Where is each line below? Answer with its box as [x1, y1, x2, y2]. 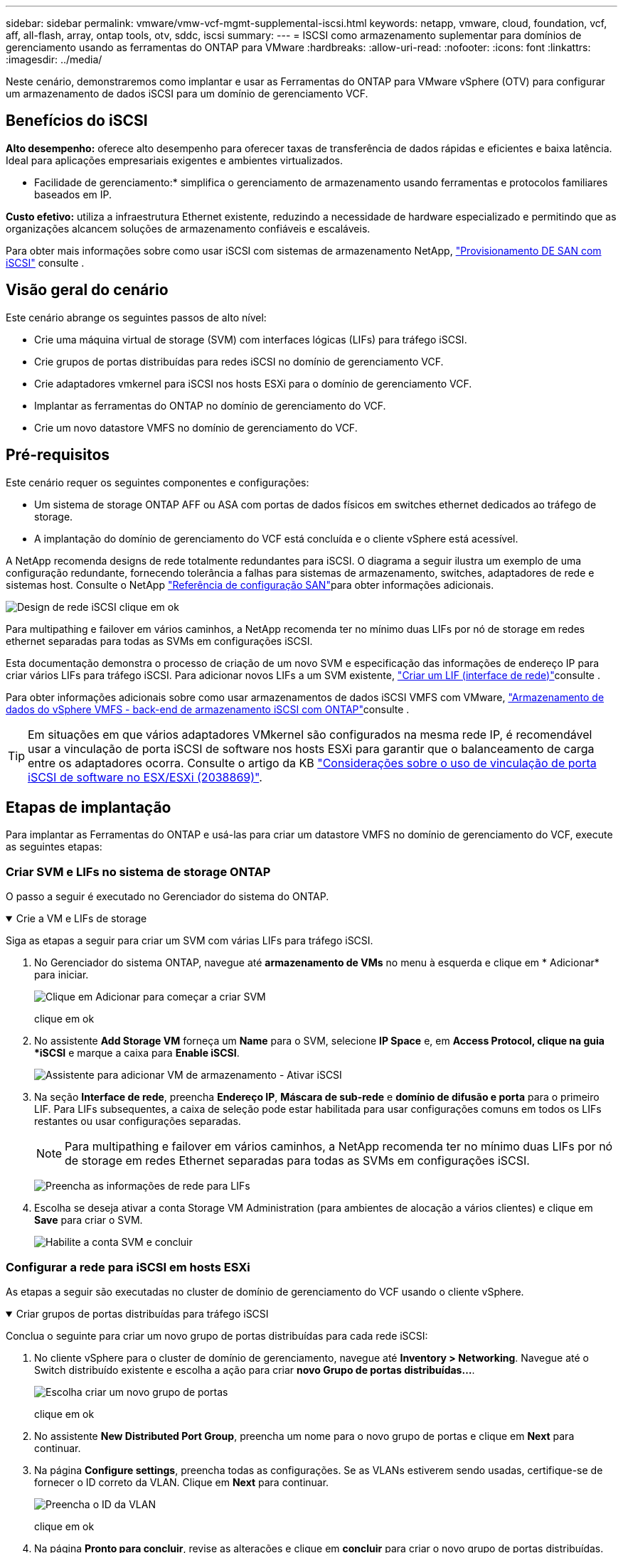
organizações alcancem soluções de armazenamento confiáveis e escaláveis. [6, 222, 371, 235]
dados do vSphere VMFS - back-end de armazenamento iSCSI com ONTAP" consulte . [6, 703, 410, 715]
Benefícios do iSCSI [6, 112, 148, 130]
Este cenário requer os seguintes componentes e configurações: [6, 476, 309, 489]
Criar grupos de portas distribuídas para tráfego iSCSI [16, 1307, 269, 1320]
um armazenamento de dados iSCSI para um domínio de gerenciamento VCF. [6, 87, 368, 100]
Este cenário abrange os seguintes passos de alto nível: [6, 311, 267, 324]
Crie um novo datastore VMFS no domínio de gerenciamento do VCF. [34, 421, 358, 434]
